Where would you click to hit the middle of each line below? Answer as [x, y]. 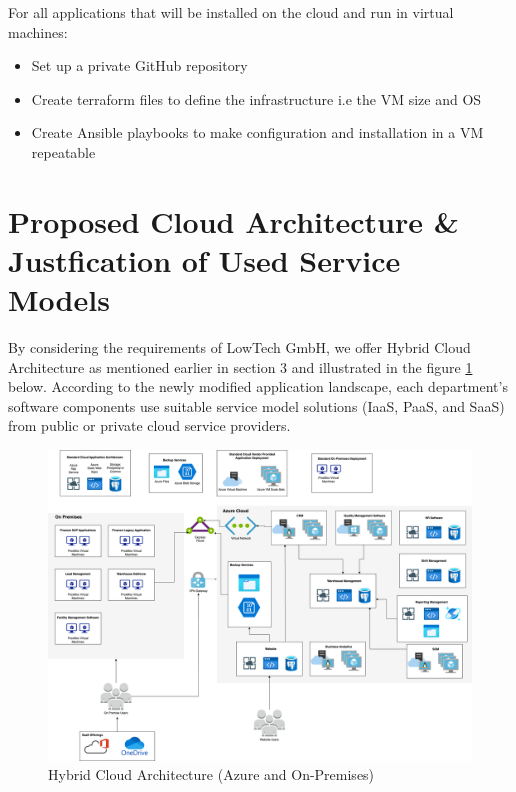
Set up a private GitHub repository [139, 65]
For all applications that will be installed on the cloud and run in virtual [231, 12]
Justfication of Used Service [204, 259]
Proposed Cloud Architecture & [233, 220]
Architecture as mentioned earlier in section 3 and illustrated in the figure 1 [240, 366]
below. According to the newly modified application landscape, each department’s [258, 386]
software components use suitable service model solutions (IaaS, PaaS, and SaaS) [256, 405]
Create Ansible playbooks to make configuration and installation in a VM [257, 132]
